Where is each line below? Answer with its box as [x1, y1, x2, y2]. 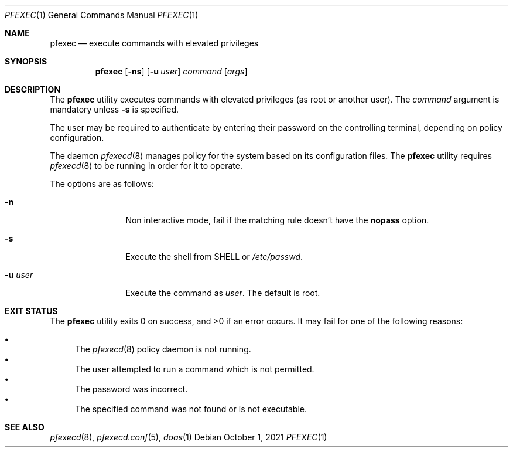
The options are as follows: [50, 179, 154, 189]
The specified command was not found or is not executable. [75, 404, 307, 414]
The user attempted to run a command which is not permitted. [75, 364, 314, 374]
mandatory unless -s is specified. [50, 104, 179, 114]
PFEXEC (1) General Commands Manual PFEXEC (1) [5, 10, 199, 20]
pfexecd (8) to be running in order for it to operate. [50, 161, 242, 171]
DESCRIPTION [5, 84, 61, 94]
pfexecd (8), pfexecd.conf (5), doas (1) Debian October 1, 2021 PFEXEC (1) [50, 432, 327, 442]
